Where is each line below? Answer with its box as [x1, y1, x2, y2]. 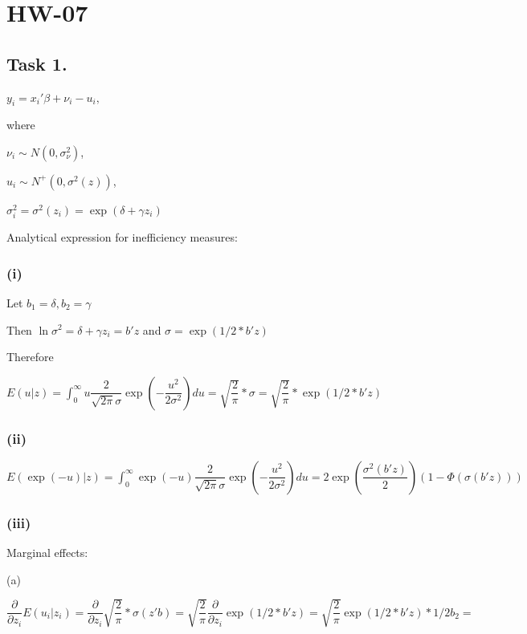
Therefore [6, 348, 54, 365]
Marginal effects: [6, 544, 88, 561]
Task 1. [6, 51, 67, 75]
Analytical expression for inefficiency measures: [6, 229, 238, 246]
